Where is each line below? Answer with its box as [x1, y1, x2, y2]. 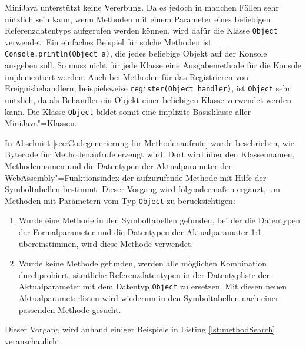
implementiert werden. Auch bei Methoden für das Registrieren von [5, 70, 248, 83]
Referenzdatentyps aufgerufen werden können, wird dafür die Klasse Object [5, 24, 278, 37]
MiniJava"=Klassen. [5, 117, 77, 129]
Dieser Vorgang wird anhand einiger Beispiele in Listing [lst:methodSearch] [5, 323, 275, 335]
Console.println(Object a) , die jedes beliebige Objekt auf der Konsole [5, 47, 267, 60]
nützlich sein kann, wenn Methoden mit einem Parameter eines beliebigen [5, 12, 271, 25]
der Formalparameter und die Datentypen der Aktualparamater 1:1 [18, 226, 262, 238]
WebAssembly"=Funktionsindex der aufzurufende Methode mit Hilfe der [5, 171, 267, 183]
